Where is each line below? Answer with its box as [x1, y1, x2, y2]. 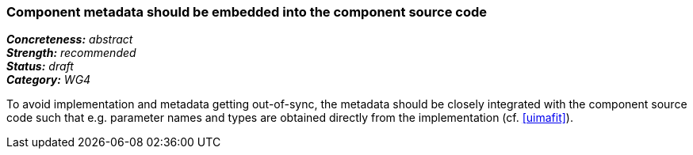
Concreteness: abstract [6, 32, 133, 47]
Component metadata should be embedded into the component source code [6, 4, 487, 20]
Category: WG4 [6, 73, 91, 87]
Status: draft [6, 59, 74, 74]
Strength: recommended [6, 46, 136, 60]
